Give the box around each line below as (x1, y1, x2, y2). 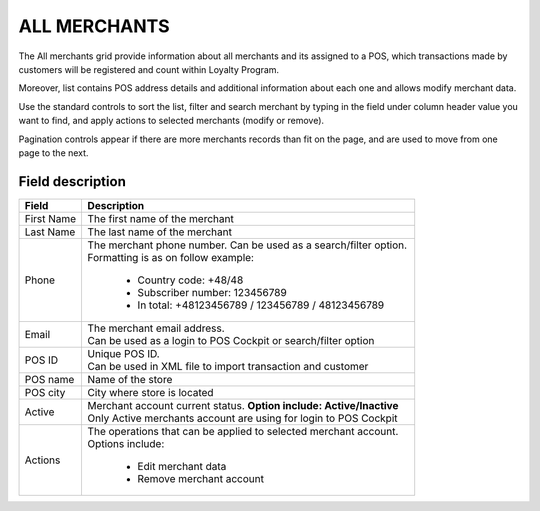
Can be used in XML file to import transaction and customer (87, 359, 369, 373)
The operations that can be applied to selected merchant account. (87, 424, 399, 438)
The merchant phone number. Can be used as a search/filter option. (87, 238, 408, 252)
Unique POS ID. (87, 346, 160, 360)
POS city (24, 385, 66, 399)
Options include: (87, 436, 165, 450)
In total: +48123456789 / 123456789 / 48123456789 (137, 298, 385, 312)
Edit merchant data (137, 459, 227, 473)
